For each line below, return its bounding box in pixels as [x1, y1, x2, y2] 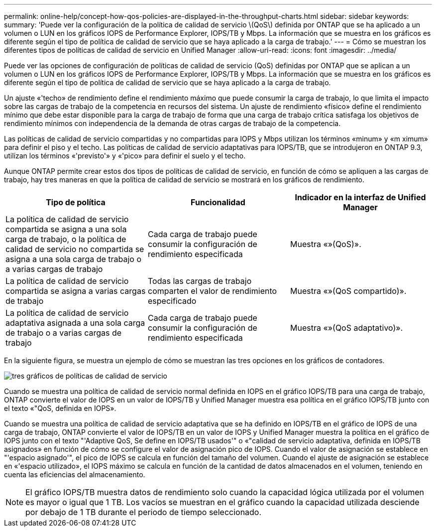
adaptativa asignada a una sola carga [5, 318, 145, 328]
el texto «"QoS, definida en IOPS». [4, 404, 116, 412]
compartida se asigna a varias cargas [5, 286, 146, 296]
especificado [147, 296, 197, 306]
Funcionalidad [191, 197, 245, 207]
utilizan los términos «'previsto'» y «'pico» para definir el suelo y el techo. [4, 151, 246, 160]
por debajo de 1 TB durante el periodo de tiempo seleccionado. [25, 507, 262, 517]
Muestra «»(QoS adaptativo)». [290, 323, 403, 333]
